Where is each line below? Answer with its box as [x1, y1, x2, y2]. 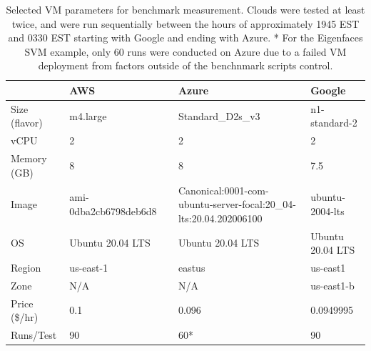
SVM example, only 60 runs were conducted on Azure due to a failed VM [24, 44, 347, 59]
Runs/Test [11, 327, 57, 342]
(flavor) [11, 115, 43, 130]
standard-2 [310, 115, 357, 130]
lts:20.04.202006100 [178, 210, 263, 225]
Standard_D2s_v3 [178, 108, 260, 123]
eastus [178, 260, 205, 275]
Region [11, 260, 41, 275]
